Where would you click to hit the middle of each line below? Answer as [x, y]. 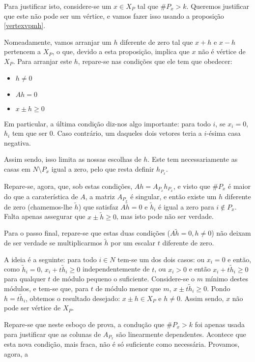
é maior [239, 186]
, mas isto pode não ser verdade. [165, 216]
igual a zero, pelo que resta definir [103, 168]
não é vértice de [222, 51]
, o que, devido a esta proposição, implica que [121, 51]
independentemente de [116, 269]
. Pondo [219, 288]
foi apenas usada [220, 324]
